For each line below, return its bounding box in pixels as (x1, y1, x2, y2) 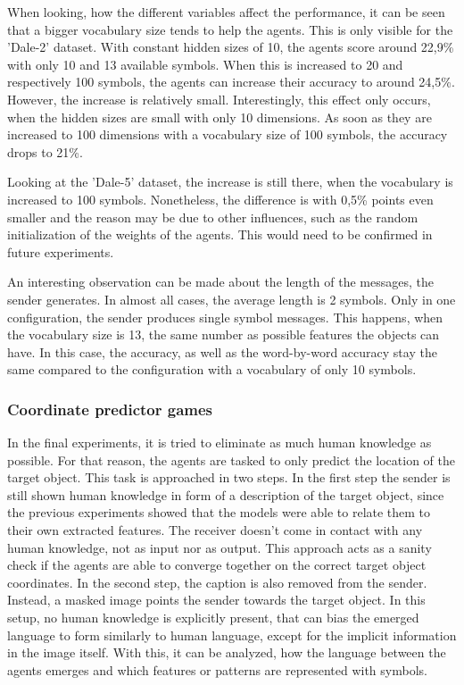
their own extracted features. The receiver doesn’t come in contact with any (7, 521, 423, 539)
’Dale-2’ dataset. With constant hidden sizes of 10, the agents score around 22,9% (7, 38, 454, 56)
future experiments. (7, 242, 114, 261)
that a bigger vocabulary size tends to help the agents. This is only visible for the (7, 20, 453, 38)
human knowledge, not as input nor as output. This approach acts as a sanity (7, 538, 432, 556)
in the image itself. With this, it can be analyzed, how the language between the (7, 643, 446, 662)
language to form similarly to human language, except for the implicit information (7, 625, 457, 644)
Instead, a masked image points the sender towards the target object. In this (7, 590, 426, 609)
